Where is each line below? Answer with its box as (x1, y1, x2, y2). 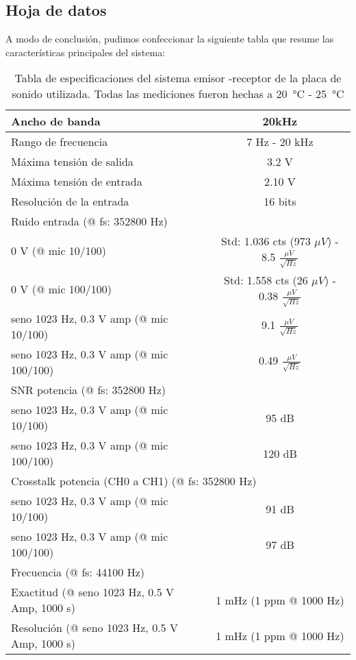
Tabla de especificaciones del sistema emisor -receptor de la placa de (14, 70, 342, 86)
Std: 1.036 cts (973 (220, 233, 311, 249)
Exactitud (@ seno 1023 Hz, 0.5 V (11, 584, 175, 600)
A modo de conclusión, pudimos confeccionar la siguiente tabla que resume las (5, 32, 334, 46)
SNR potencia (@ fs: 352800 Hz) (11, 382, 166, 398)
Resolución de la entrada (11, 193, 129, 210)
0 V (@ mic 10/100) (11, 243, 107, 259)
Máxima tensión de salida (11, 154, 133, 170)
